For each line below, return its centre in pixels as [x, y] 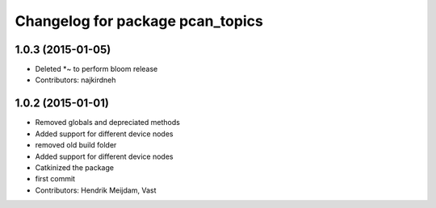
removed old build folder [76, 145]
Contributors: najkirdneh [75, 80]
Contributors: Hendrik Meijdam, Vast [96, 190]
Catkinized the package [75, 167]
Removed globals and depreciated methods [108, 123]
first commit [55, 179]
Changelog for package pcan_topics [139, 21]
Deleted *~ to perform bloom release [96, 69]
